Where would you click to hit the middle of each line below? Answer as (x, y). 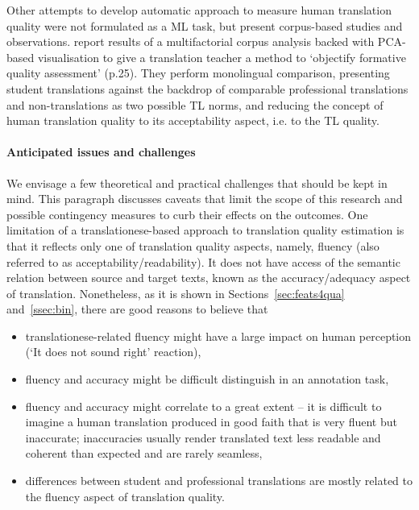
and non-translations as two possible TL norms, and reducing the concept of (195, 104)
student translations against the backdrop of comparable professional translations (207, 88)
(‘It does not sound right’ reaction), (113, 352)
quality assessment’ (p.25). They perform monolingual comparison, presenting (198, 73)
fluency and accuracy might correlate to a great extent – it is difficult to (203, 406)
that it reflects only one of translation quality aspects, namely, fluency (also (193, 245)
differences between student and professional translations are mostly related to (219, 481)
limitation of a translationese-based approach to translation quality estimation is (205, 230)
